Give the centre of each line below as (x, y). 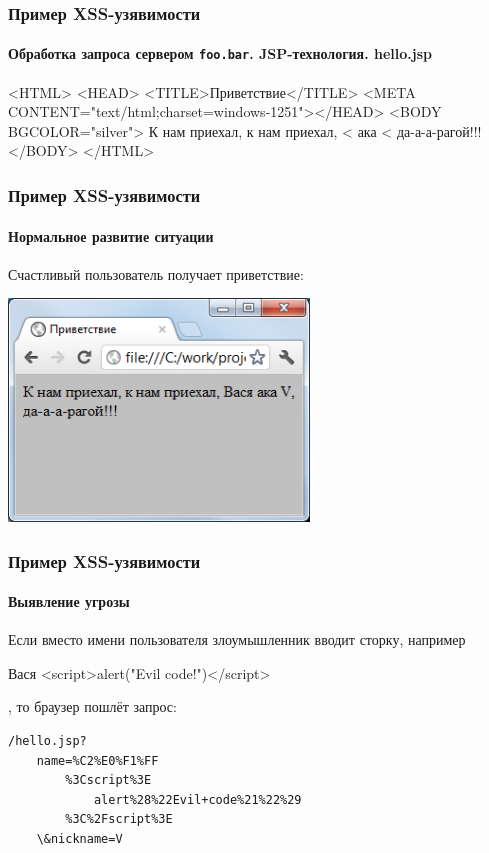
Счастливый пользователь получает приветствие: (156, 273)
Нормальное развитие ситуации (111, 235)
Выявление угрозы (69, 601)
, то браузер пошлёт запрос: (92, 706)
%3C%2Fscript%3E (119, 819)
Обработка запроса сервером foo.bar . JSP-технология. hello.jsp (220, 53)
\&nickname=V (79, 839)
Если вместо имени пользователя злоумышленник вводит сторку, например (237, 639)
